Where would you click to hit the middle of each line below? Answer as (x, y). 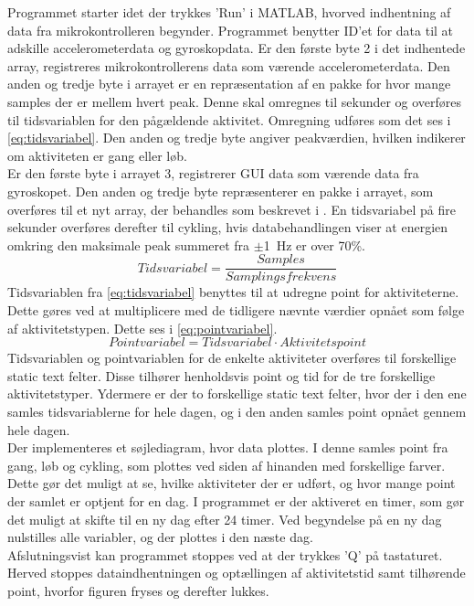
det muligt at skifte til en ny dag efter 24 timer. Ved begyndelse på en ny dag (225, 519)
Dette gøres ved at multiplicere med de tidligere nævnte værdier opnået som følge (236, 309)
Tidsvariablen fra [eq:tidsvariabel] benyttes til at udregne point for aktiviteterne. (233, 292)
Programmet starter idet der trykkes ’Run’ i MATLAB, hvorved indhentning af (229, 12)
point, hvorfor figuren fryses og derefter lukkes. (138, 590)
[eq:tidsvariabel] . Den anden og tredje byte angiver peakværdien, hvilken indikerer (237, 138)
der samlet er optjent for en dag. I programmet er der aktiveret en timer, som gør (236, 500)
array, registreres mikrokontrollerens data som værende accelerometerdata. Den (229, 65)
